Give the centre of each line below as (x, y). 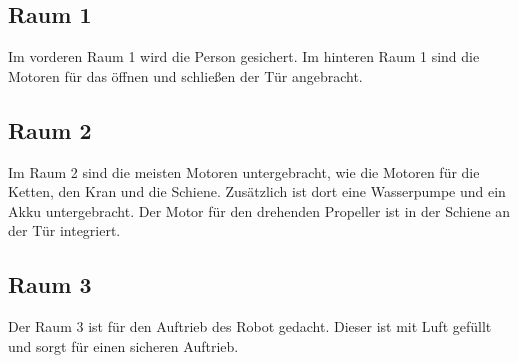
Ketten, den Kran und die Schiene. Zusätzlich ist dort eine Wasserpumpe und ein (257, 191)
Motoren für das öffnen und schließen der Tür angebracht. (185, 75)
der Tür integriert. (64, 230)
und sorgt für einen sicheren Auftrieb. (123, 345)
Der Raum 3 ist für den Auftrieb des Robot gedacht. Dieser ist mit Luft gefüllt (250, 326)
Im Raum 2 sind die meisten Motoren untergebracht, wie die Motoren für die (244, 171)
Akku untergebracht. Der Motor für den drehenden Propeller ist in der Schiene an (259, 210)
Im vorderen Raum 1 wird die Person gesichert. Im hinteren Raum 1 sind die (244, 56)
